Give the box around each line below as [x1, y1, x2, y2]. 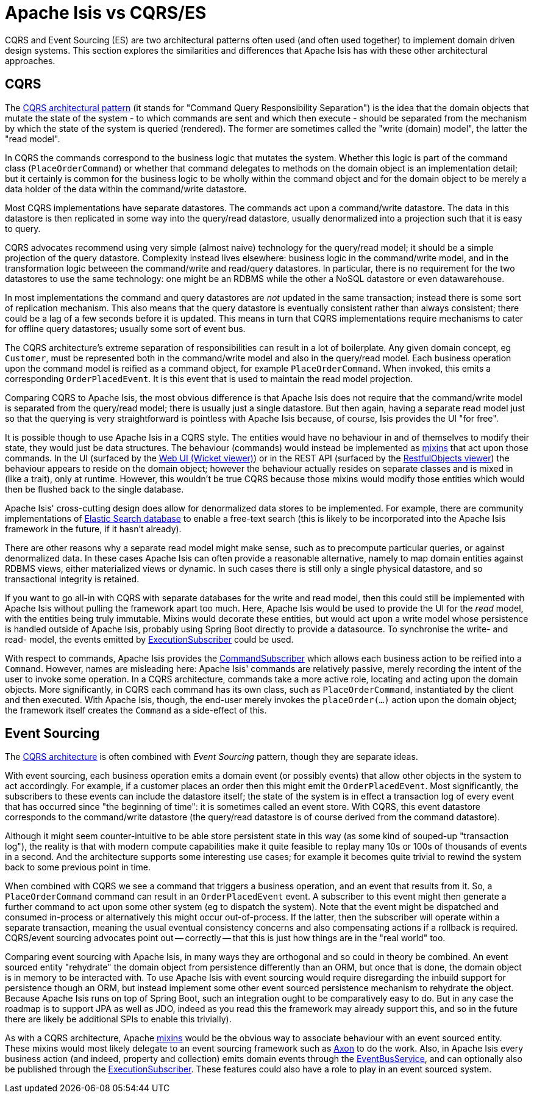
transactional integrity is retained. [5, 573, 140, 584]
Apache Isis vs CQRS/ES [5, 2, 207, 23]
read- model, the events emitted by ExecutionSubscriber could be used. [5, 634, 294, 645]
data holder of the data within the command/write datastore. [5, 183, 247, 194]
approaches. [5, 55, 55, 66]
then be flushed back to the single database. [5, 483, 184, 494]
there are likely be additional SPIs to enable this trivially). [5, 1014, 232, 1025]
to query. [5, 223, 41, 234]
